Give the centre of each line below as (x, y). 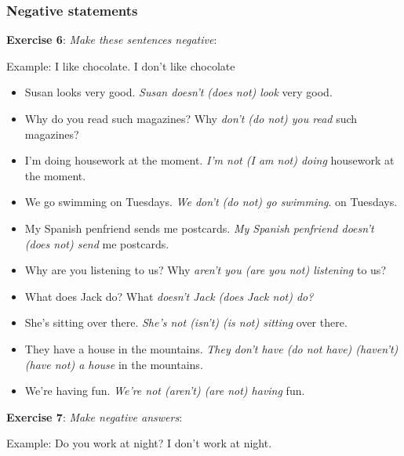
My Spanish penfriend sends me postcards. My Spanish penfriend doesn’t (199, 228)
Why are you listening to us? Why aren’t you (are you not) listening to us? (205, 270)
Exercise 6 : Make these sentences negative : (112, 40)
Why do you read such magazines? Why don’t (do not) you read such (191, 118)
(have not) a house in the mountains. (114, 364)
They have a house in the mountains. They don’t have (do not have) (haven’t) (211, 348)
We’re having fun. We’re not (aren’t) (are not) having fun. (165, 391)
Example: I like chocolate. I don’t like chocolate (121, 65)
